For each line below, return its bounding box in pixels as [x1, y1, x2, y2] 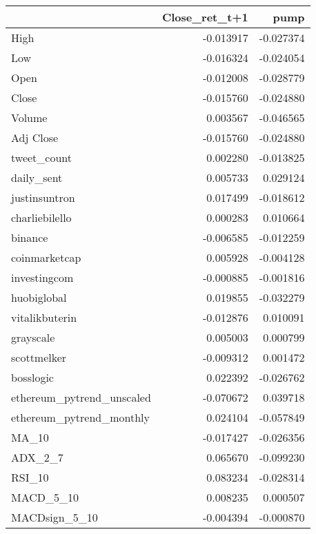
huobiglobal [11, 289, 67, 305]
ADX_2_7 [11, 449, 63, 465]
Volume [11, 110, 48, 125]
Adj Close [11, 130, 59, 145]
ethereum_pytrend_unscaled [11, 389, 151, 405]
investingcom [11, 269, 74, 285]
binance [11, 229, 48, 245]
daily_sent [11, 170, 63, 185]
